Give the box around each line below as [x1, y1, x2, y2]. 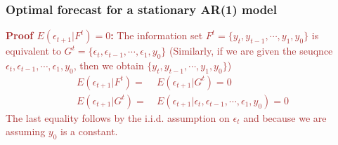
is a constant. [60, 124, 118, 139]
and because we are [243, 110, 327, 125]
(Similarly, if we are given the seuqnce [169, 43, 333, 58]
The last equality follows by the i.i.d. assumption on [6, 110, 230, 125]
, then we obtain [73, 58, 144, 73]
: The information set [110, 28, 203, 43]
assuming [6, 124, 46, 139]
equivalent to [6, 43, 61, 58]
